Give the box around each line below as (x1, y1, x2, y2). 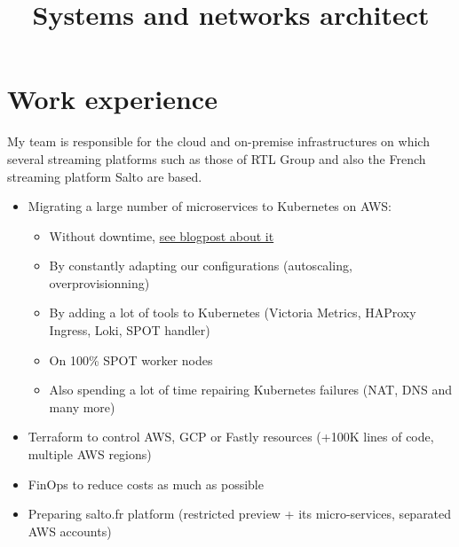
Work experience (7, 81, 218, 117)
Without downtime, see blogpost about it (49, 226, 274, 245)
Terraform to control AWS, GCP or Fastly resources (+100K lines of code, (28, 427, 434, 446)
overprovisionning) (49, 273, 150, 292)
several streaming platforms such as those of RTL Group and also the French (7, 149, 426, 168)
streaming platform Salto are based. (7, 167, 202, 185)
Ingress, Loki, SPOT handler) (49, 321, 210, 340)
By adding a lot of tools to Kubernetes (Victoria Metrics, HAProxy (49, 303, 416, 322)
